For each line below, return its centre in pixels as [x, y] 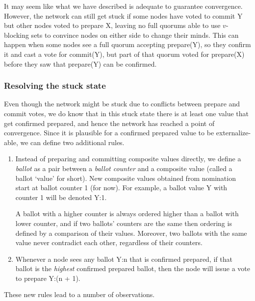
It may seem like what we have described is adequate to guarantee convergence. [123, 6]
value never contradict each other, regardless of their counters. [109, 242]
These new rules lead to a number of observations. [79, 294]
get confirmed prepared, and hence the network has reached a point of [109, 123]
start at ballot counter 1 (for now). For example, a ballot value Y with [121, 188]
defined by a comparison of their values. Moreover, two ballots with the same [131, 233]
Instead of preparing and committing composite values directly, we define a [128, 159]
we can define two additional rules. [72, 142]
